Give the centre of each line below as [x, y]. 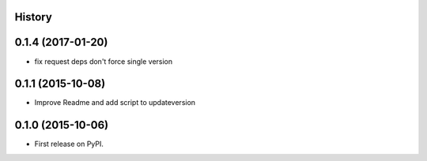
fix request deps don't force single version [104, 61]
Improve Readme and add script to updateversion [115, 103]
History [34, 17]
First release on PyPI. [69, 144]
